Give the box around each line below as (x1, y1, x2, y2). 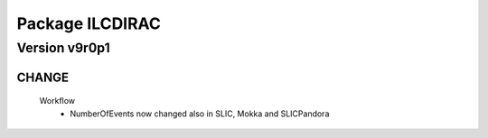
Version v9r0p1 (16, 40, 110, 56)
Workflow (39, 96, 76, 106)
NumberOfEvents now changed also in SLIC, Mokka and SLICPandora (70, 108, 330, 119)
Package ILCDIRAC (16, 14, 162, 33)
